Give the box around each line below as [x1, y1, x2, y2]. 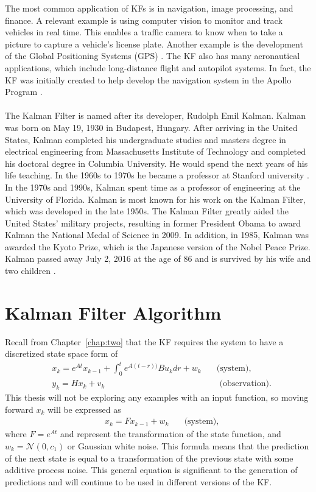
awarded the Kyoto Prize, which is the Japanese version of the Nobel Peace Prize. [5, 240, 311, 253]
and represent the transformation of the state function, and [60, 427, 281, 440]
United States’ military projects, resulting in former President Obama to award [5, 216, 301, 229]
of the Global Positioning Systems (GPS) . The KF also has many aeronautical [5, 49, 300, 62]
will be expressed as [47, 402, 121, 415]
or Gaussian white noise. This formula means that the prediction [67, 439, 309, 452]
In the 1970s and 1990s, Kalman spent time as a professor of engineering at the [5, 180, 301, 193]
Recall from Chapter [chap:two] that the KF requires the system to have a [5, 335, 284, 348]
